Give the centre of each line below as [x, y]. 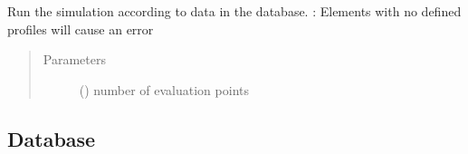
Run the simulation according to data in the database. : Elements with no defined [234, 11]
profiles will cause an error [81, 29]
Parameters [74, 59]
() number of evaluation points [164, 89]
